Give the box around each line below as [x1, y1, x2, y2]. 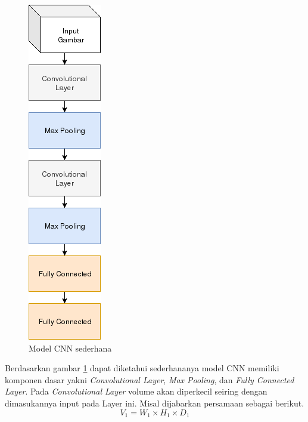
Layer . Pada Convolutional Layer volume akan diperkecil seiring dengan [5, 385, 267, 398]
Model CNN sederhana [29, 341, 112, 354]
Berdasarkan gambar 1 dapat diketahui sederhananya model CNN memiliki [5, 362, 279, 374]
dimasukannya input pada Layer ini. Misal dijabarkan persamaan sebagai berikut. [5, 396, 304, 409]
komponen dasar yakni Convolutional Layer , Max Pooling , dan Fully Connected [5, 373, 294, 386]
